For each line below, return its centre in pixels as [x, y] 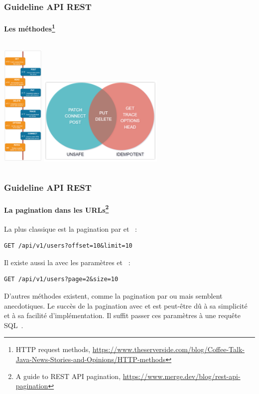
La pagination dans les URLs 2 [57, 209]
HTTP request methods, [53, 349]
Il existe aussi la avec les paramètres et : [67, 262]
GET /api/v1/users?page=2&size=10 [61, 279]
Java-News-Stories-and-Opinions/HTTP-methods [91, 359]
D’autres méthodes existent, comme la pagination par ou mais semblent [113, 295]
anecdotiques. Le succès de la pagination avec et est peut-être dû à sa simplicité [126, 305]
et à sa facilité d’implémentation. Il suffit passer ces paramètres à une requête [122, 315]
